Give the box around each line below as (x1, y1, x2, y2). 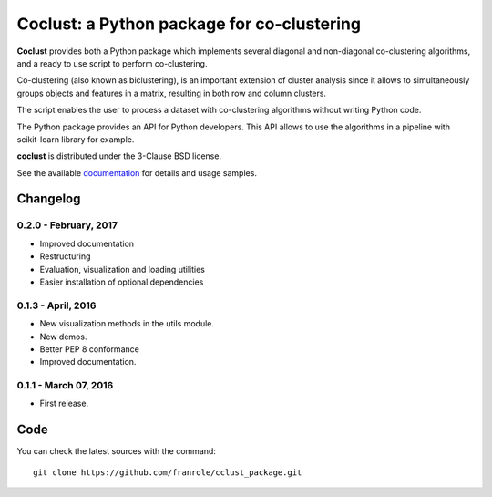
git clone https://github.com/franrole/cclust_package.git (33, 467, 302, 478)
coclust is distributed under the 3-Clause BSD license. (16, 150, 222, 161)
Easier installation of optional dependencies (39, 276, 204, 287)
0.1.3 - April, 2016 (16, 299, 97, 312)
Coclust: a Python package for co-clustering (16, 14, 362, 34)
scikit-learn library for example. (16, 133, 135, 145)
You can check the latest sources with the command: (16, 446, 216, 457)
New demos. (39, 331, 87, 342)
